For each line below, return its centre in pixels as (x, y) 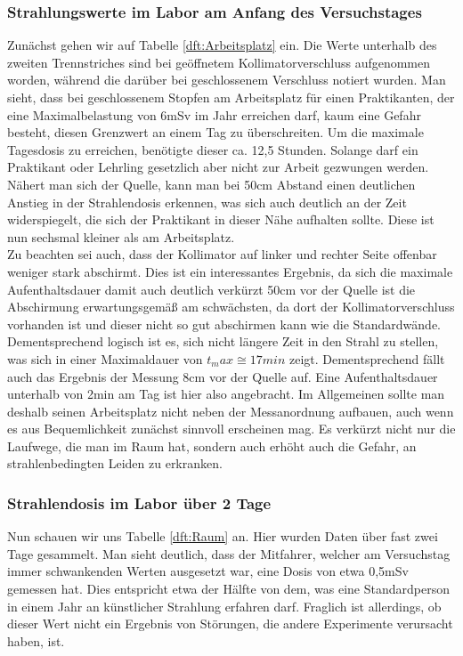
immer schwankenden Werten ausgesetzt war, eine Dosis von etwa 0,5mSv (208, 571)
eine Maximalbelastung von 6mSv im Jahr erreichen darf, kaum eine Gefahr (214, 114)
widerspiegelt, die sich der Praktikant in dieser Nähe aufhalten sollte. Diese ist (221, 219)
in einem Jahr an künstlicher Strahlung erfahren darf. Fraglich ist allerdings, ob (224, 606)
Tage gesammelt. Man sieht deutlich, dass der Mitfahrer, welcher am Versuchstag (229, 553)
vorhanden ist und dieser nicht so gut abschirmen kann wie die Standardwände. (224, 324)
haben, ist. (36, 640)
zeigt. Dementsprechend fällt (367, 358)
